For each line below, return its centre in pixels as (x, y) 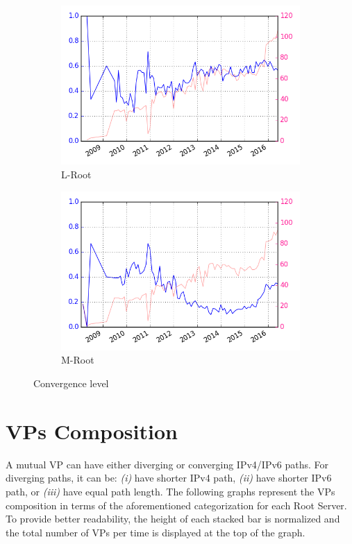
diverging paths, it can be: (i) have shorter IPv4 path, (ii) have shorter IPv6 (169, 478)
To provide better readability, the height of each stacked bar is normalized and (173, 519)
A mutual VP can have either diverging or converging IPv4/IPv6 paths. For (167, 464)
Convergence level (71, 383)
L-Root (76, 174)
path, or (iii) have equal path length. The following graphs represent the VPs (170, 491)
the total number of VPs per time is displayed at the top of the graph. (156, 532)
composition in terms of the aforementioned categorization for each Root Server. (176, 505)
